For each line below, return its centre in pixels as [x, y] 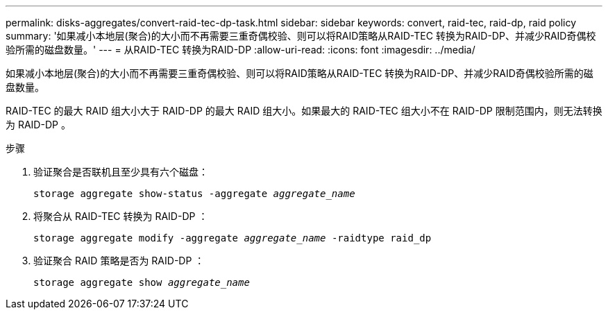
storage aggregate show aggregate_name [142, 282]
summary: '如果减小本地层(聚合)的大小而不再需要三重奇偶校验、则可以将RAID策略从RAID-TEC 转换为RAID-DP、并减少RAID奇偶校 [301, 36]
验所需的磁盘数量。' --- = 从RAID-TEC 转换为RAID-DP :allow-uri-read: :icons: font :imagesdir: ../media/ [240, 50]
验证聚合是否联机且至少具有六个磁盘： [121, 172]
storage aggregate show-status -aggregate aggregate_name [194, 194]
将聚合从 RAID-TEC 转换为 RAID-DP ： [121, 216]
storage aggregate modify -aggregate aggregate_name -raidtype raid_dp [233, 238]
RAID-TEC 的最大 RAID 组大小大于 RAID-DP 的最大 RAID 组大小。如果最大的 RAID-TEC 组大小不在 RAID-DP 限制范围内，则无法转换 [304, 111]
